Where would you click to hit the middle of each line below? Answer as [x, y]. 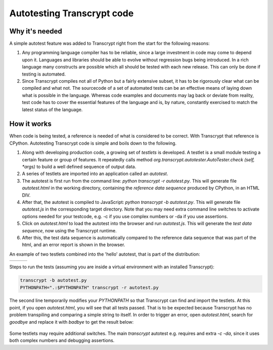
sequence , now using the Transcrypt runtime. [70, 230]
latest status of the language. [52, 110]
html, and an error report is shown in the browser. [74, 245]
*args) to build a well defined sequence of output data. [79, 167]
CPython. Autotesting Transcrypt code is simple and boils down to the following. [93, 143]
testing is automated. [44, 74]
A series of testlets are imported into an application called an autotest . [95, 174]
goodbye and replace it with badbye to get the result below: [72, 322]
